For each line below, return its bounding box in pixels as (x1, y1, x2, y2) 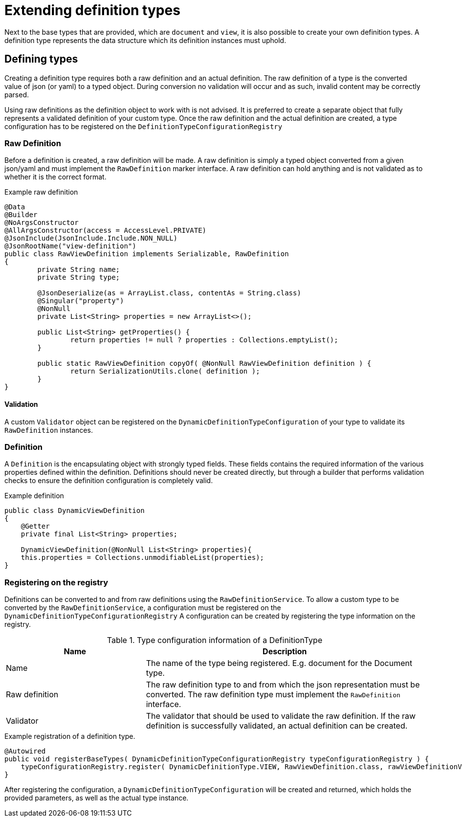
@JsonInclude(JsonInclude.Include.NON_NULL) (4, 234, 178, 243)
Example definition (4, 491, 64, 500)
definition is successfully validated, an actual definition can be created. (146, 721, 408, 731)
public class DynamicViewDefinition (4, 507, 145, 515)
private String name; (37, 266, 120, 274)
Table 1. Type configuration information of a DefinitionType (107, 635, 323, 645)
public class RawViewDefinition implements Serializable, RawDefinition (4, 250, 289, 258)
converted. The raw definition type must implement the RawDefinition (146, 689, 400, 700)
